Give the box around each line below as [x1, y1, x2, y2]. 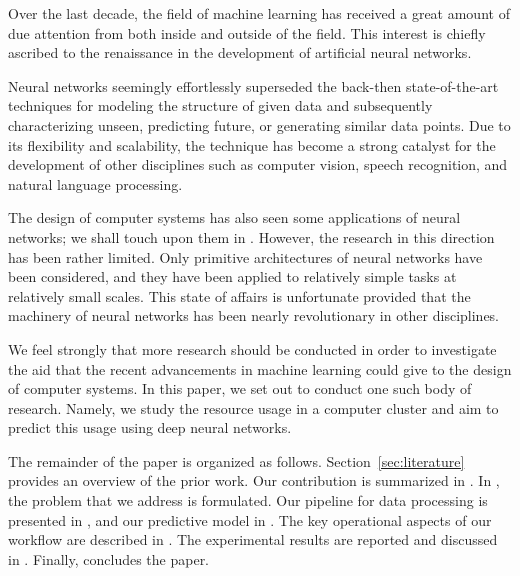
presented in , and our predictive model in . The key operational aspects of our [8, 509, 492, 530]
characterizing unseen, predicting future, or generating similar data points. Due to [8, 114, 511, 135]
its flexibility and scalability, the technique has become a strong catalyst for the [8, 134, 496, 155]
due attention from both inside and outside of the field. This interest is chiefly [8, 22, 486, 43]
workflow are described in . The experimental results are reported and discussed [8, 529, 498, 550]
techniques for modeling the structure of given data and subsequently [8, 95, 433, 116]
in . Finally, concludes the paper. [8, 548, 210, 569]
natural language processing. [8, 173, 183, 194]
